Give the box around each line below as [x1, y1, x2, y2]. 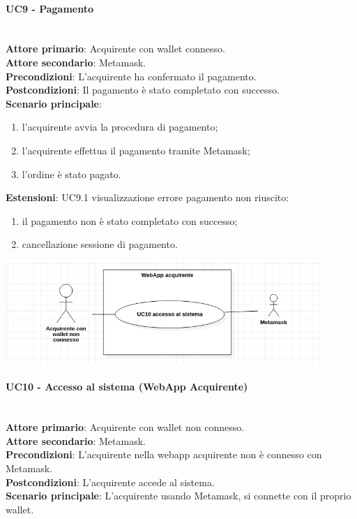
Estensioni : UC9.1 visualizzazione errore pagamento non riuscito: [6, 190, 289, 205]
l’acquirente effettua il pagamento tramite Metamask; [22, 142, 250, 157]
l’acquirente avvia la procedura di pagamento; [22, 119, 218, 134]
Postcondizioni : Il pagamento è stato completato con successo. [6, 82, 280, 97]
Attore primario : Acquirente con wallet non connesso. [6, 420, 245, 434]
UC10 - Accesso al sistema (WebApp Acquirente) [6, 379, 248, 394]
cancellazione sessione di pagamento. [22, 237, 178, 251]
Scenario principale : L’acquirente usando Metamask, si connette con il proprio [6, 488, 351, 503]
